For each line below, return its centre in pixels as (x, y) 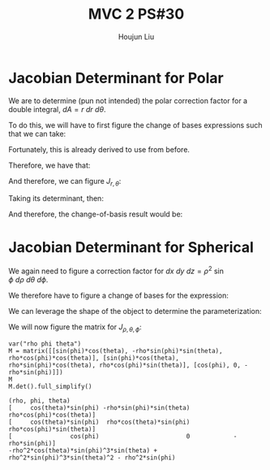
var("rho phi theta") (45, 344)
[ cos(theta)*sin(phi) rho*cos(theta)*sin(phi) (99, 422)
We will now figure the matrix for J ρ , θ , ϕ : (75, 328)
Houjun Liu (136, 37)
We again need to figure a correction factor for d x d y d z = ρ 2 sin (116, 271)
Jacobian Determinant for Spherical (131, 247)
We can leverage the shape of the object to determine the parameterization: (135, 311)
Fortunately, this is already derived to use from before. (99, 149)
